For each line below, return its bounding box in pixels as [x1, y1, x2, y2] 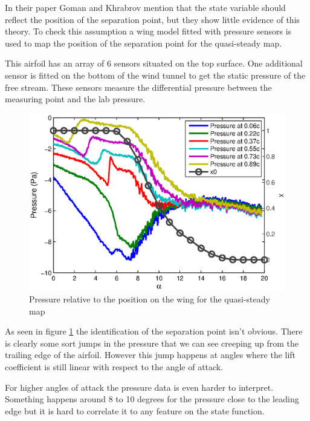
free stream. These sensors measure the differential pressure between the [5, 80, 272, 93]
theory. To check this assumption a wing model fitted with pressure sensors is [5, 25, 292, 38]
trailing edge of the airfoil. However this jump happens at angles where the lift [5, 348, 296, 361]
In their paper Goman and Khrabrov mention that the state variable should [5, 1, 286, 13]
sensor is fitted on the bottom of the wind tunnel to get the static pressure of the [5, 68, 306, 81]
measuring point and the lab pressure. [5, 93, 146, 105]
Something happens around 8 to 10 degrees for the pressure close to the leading [5, 393, 299, 405]
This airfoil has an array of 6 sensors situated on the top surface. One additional [5, 57, 303, 70]
